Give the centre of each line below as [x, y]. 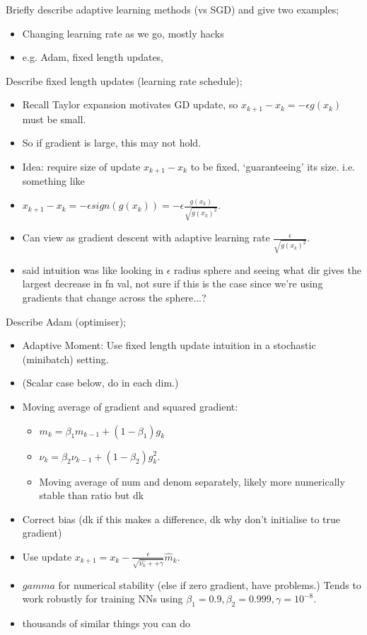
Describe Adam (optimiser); [66, 321]
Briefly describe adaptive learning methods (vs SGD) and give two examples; [173, 9]
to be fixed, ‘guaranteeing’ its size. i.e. [273, 167]
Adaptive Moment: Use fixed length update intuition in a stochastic [169, 345]
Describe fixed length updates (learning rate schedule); [124, 80]
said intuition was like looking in [93, 269]
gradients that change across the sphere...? [114, 297]
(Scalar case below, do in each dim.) [100, 383]
